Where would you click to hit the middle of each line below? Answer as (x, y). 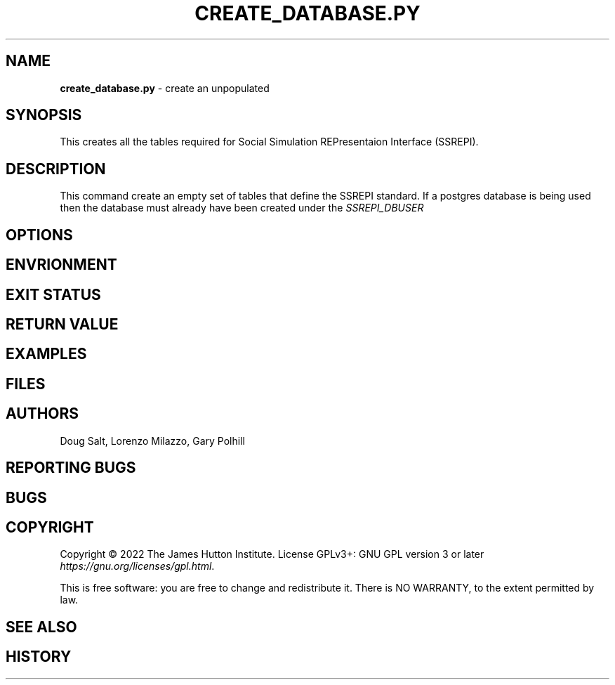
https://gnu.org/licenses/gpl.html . (137, 566)
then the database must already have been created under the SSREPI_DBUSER (242, 208)
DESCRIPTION (56, 169)
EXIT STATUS (53, 294)
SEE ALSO (41, 627)
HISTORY (39, 657)
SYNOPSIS (44, 115)
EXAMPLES (46, 354)
